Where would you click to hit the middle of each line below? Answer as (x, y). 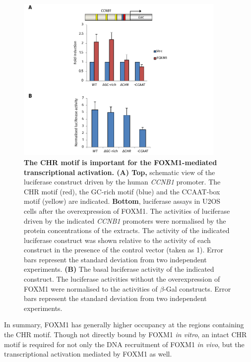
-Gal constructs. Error (197, 288)
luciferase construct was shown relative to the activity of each (117, 240)
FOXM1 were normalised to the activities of (91, 288)
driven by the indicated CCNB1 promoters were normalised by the (125, 220)
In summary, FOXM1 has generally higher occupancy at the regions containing (124, 325)
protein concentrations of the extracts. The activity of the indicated (127, 230)
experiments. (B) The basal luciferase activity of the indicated (119, 269)
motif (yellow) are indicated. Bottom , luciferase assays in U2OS (122, 201)
